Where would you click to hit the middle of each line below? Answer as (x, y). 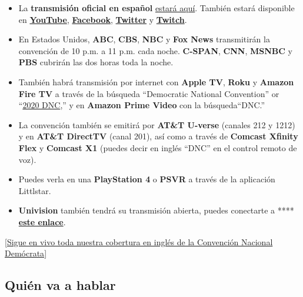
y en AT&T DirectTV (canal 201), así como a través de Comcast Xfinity (158, 136)
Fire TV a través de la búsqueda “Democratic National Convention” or (149, 93)
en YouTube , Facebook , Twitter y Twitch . (103, 19)
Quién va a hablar (60, 285)
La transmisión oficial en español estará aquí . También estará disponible (157, 8)
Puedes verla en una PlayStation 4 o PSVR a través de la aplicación (147, 179)
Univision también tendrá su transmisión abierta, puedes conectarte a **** (156, 210)
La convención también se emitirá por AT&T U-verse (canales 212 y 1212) (157, 124)
